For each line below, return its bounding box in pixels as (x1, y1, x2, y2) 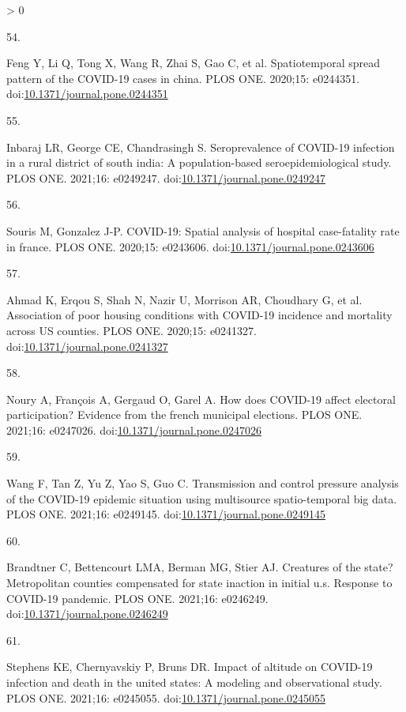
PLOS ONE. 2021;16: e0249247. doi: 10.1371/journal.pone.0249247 (6, 169, 325, 186)
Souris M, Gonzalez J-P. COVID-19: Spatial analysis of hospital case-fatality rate (6, 222, 400, 239)
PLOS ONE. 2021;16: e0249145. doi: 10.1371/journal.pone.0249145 (6, 506, 325, 522)
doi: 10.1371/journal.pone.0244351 (6, 85, 168, 102)
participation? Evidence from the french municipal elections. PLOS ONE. (6, 406, 363, 423)
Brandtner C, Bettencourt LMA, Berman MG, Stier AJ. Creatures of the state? (6, 559, 393, 575)
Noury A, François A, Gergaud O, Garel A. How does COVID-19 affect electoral (6, 390, 396, 407)
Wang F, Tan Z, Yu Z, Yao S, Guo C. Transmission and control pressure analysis (6, 475, 399, 492)
